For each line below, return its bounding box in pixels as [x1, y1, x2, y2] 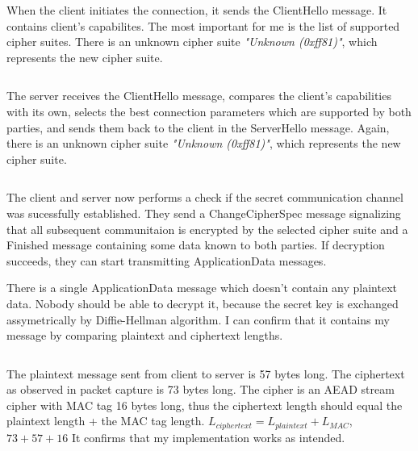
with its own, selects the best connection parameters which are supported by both [6, 102, 412, 119]
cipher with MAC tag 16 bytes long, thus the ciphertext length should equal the [6, 396, 403, 413]
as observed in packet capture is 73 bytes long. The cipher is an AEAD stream [6, 381, 395, 398]
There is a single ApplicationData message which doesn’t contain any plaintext [6, 279, 397, 296]
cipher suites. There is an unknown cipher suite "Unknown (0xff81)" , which [6, 33, 378, 50]
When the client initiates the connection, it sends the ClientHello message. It [6, 2, 387, 18]
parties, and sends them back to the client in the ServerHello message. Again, [6, 119, 390, 136]
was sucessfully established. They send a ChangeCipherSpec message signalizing [6, 204, 401, 221]
